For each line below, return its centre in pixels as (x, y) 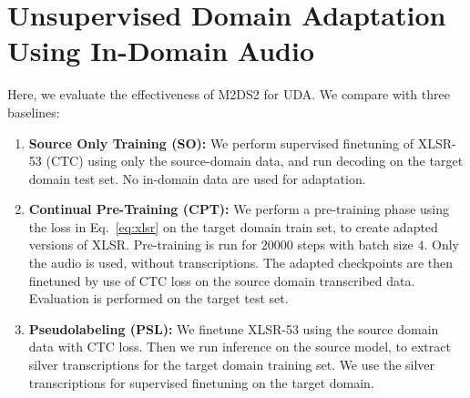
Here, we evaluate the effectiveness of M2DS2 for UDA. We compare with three (229, 94)
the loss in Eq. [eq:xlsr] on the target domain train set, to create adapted (233, 226)
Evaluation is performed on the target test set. (158, 298)
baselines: (34, 112)
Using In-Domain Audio (161, 51)
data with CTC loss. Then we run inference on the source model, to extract (240, 347)
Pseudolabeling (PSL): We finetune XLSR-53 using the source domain (234, 328)
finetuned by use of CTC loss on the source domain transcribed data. (222, 280)
